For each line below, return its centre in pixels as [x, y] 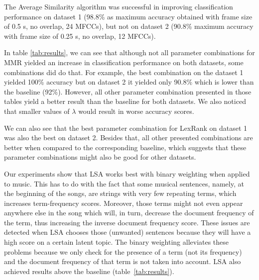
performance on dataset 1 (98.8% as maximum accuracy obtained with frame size [128, 16]
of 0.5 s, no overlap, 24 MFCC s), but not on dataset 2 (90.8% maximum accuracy [129, 26]
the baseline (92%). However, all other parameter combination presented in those [128, 91]
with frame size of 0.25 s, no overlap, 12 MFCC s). [80, 36]
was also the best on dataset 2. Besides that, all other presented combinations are [129, 138]
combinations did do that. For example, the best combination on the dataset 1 [124, 72]
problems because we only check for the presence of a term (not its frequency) [123, 251]
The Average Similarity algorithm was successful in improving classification [119, 6]
